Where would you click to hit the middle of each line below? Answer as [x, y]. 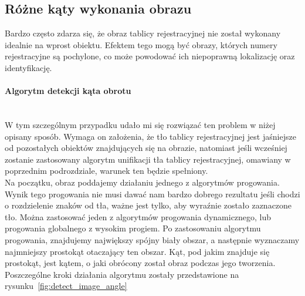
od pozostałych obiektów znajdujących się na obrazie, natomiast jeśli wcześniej [146, 148]
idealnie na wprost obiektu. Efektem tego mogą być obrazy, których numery [141, 44]
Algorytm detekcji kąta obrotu [68, 91]
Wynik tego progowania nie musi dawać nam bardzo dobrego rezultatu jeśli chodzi [152, 194]
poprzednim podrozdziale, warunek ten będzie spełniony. [106, 171]
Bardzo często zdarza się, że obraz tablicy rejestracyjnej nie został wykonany [143, 33]
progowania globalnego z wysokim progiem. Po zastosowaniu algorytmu [133, 228]
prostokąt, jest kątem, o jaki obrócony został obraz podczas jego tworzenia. [140, 263]
